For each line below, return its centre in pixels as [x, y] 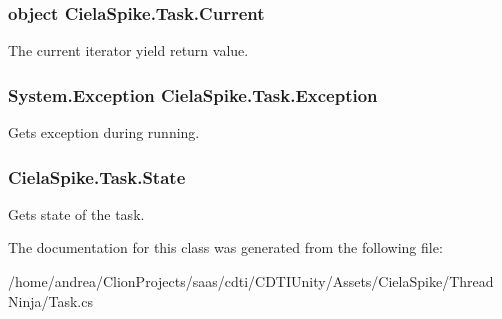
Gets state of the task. [76, 213]
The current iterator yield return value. [128, 50]
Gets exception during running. [104, 132]
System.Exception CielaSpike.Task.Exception [193, 94]
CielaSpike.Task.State [97, 176]
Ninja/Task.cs [50, 300]
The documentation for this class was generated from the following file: [225, 247]
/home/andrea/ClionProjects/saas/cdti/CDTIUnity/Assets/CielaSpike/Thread [251, 281]
